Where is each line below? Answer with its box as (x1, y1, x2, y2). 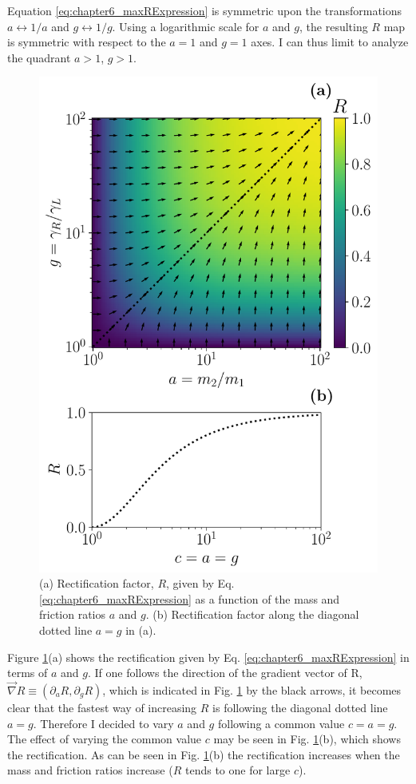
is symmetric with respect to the (7, 34, 166, 50)
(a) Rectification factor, (39, 575, 154, 592)
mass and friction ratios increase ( (7, 762, 173, 778)
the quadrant (7, 49, 71, 65)
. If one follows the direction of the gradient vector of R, (87, 664, 363, 681)
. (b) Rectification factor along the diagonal (145, 606, 359, 623)
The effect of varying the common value (7, 731, 202, 747)
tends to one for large (185, 762, 291, 778)
